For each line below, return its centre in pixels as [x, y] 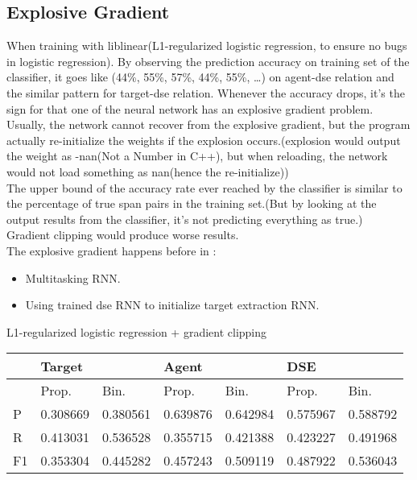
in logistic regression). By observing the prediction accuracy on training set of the [208, 61]
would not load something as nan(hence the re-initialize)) [148, 171]
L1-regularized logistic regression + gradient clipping [137, 331]
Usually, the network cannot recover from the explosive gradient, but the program [208, 124]
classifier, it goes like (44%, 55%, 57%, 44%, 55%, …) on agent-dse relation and [200, 77]
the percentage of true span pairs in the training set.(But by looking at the [192, 203]
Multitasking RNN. [73, 277]
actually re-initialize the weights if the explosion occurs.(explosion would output [204, 140]
